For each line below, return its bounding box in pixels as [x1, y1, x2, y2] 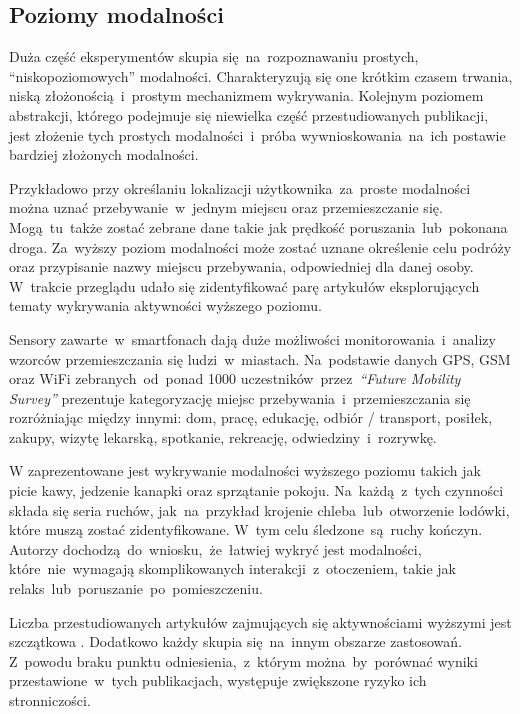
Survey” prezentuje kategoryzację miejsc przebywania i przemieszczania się [9, 387, 471, 408]
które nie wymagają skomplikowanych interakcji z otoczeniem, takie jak [9, 558, 456, 579]
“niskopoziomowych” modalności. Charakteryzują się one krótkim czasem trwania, [9, 65, 513, 86]
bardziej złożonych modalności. [9, 144, 199, 165]
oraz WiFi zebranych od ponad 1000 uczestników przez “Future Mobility [9, 368, 461, 389]
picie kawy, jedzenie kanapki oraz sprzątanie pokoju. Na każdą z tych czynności [9, 480, 504, 501]
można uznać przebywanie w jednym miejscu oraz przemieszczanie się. [9, 197, 443, 218]
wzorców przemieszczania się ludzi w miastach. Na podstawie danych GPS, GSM [9, 348, 511, 369]
